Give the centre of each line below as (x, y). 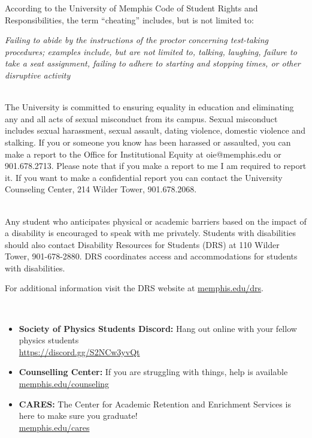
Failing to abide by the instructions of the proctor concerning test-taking (137, 40)
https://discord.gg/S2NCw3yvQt (79, 351)
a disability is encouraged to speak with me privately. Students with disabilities (150, 233)
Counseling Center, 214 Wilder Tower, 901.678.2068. (101, 189)
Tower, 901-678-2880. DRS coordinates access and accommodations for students (151, 256)
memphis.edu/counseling (64, 384)
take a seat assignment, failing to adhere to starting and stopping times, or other (153, 63)
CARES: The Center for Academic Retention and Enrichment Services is (155, 404)
